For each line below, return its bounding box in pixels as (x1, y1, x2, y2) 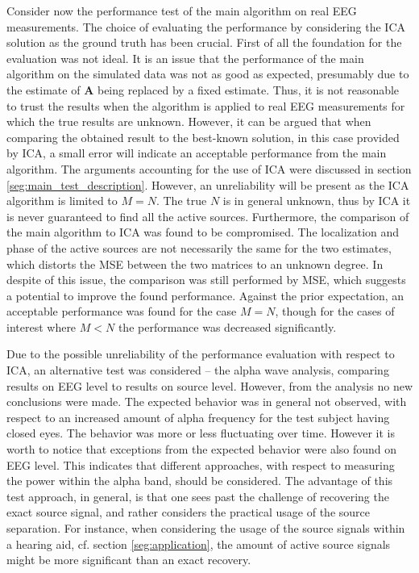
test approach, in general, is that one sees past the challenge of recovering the (6, 487, 389, 504)
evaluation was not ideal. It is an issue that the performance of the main (6, 49, 364, 66)
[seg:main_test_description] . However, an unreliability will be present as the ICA (6, 176, 409, 193)
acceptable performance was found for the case (6, 303, 237, 320)
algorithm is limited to (6, 192, 118, 209)
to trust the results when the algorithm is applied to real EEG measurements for (6, 97, 405, 114)
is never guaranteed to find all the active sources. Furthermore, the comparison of (6, 207, 409, 224)
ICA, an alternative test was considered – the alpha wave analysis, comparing (6, 362, 389, 379)
